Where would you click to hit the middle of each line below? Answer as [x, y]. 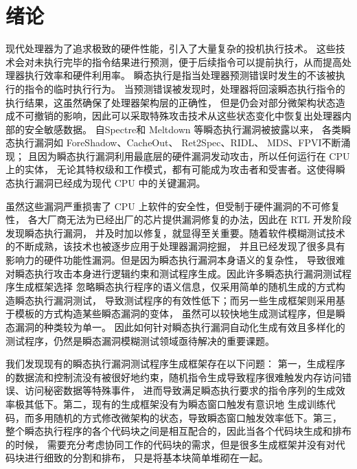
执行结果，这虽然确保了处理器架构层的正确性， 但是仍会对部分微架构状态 [171, 102]
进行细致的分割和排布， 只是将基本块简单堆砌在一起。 [146, 458]
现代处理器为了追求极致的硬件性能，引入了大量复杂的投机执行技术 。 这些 [171, 48]
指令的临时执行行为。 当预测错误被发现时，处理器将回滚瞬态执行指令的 [185, 88]
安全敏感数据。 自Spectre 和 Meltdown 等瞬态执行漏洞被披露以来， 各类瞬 [187, 129]
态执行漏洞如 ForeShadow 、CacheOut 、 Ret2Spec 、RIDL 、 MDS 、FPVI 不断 [173, 142]
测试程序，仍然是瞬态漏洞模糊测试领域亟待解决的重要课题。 [140, 340]
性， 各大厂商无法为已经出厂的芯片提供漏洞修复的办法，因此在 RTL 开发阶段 [178, 219]
